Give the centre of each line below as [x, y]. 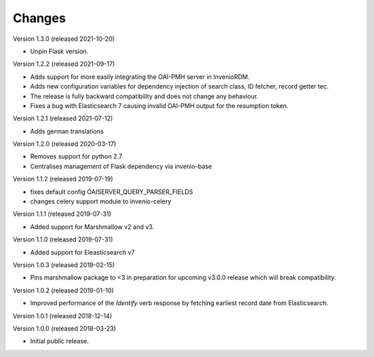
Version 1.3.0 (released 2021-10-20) [64, 39]
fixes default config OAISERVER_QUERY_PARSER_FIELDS [112, 192]
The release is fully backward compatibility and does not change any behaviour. [144, 96]
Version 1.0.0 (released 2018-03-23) [64, 328]
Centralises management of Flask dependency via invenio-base [121, 166]
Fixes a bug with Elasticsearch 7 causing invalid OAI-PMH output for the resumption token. [159, 106]
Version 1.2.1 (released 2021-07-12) [63, 118]
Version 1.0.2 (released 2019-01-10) [63, 290]
